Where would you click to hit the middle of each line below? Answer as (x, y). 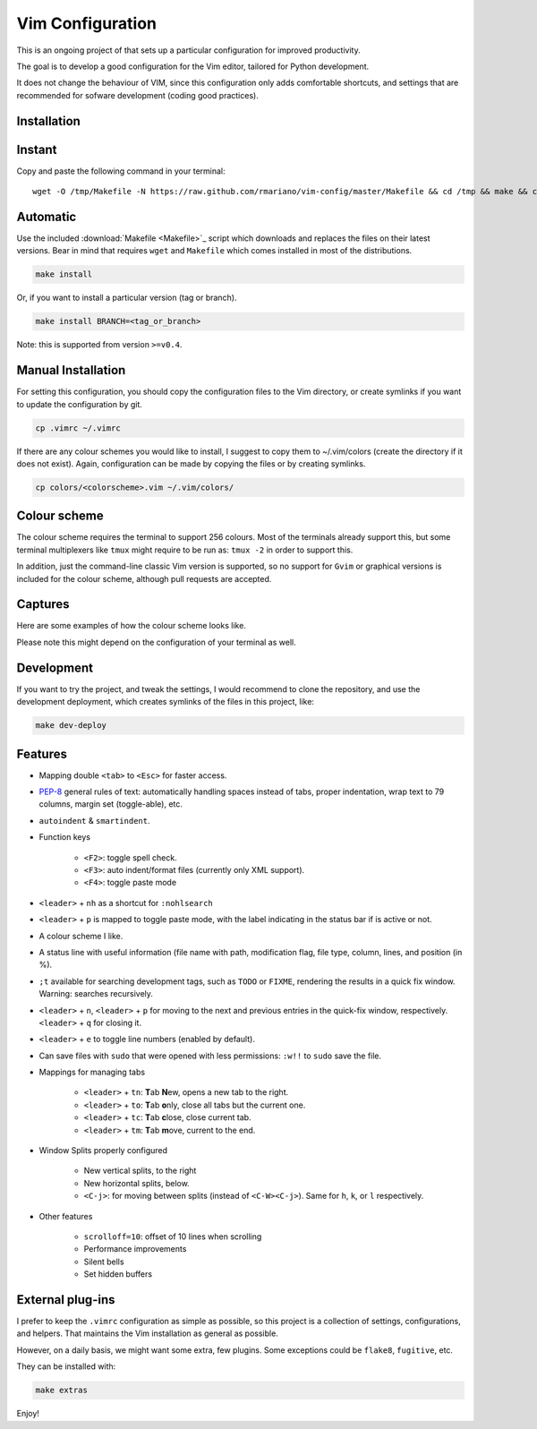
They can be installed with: (66, 1366)
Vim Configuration (86, 23)
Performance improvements (135, 1249)
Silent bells (104, 1262)
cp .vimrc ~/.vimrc (78, 428)
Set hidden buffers (118, 1274)
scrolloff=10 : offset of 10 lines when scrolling (173, 1236)
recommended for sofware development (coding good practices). (137, 95)
